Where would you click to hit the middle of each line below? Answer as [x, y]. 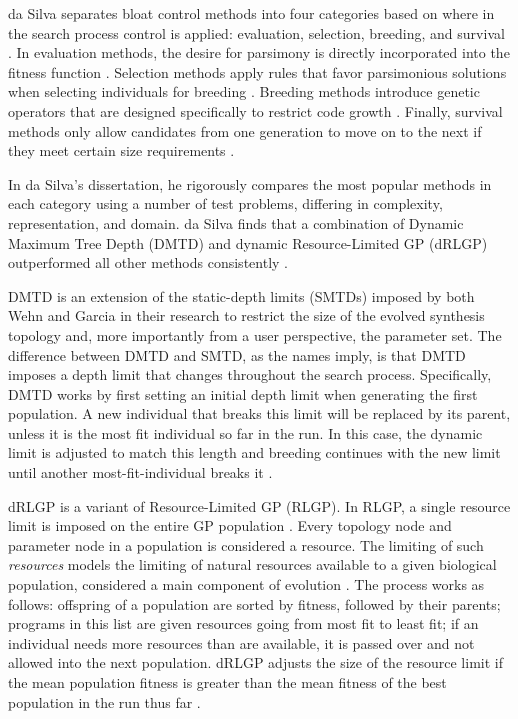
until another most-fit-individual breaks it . [140, 472]
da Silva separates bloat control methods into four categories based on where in [251, 13]
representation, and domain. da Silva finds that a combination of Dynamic [236, 222]
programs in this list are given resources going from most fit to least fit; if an [243, 623]
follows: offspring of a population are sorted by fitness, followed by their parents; [254, 603]
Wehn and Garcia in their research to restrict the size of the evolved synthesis [246, 315]
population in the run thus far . [104, 701]
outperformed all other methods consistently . [148, 262]
